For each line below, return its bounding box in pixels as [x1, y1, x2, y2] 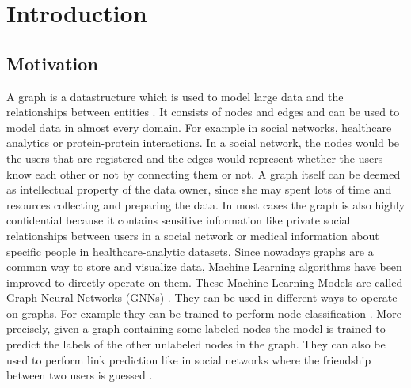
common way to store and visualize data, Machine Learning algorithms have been [6, 258, 402, 275]
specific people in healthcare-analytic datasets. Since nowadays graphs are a [6, 243, 374, 259]
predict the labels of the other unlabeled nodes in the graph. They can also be [6, 336, 386, 352]
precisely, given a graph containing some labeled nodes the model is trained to [6, 320, 386, 337]
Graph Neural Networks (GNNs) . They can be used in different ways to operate [6, 289, 398, 306]
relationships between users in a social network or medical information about [6, 227, 379, 243]
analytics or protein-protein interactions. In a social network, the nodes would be [6, 134, 399, 151]
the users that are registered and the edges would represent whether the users [6, 149, 383, 166]
